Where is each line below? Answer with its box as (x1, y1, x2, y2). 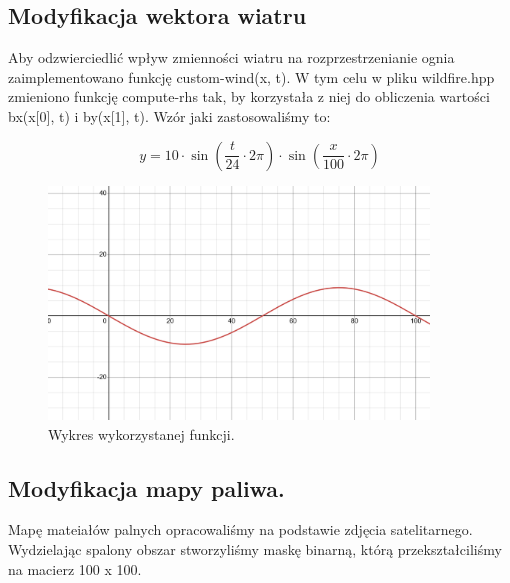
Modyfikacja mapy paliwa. (8, 472, 285, 503)
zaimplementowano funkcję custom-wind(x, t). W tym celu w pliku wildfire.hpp (8, 66, 495, 87)
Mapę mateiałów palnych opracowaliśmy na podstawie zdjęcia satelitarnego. (8, 519, 473, 540)
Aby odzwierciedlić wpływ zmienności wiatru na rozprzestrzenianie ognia (8, 47, 455, 68)
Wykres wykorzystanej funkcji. (48, 423, 235, 444)
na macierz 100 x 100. (8, 558, 142, 579)
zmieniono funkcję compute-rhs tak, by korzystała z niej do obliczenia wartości (8, 86, 490, 107)
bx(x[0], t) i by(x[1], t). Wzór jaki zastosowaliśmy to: (8, 105, 331, 126)
